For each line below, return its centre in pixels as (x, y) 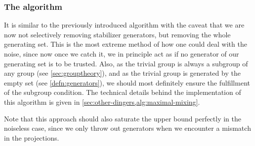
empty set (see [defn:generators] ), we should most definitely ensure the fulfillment (127, 82)
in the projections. (32, 137)
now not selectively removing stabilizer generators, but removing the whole (117, 34)
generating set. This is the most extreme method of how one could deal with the (126, 44)
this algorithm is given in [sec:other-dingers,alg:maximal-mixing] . (102, 102)
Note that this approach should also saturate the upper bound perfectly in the (123, 118)
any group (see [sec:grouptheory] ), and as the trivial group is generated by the (122, 73)
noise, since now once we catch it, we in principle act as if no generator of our (122, 54)
